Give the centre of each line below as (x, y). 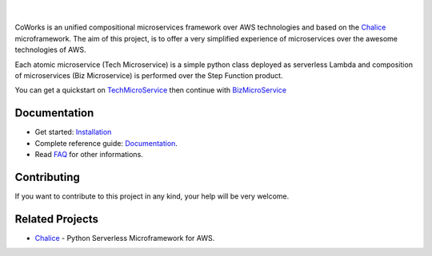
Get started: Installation (73, 132)
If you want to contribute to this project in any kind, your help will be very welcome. (152, 196)
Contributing (47, 177)
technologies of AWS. (50, 50)
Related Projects (57, 219)
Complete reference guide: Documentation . (106, 143)
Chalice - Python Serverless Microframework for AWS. (125, 238)
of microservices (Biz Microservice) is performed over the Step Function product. (149, 75)
